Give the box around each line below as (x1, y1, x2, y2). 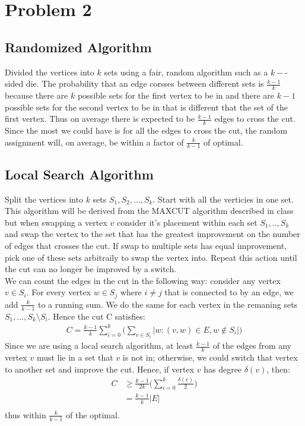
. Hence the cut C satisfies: (47, 310, 145, 322)
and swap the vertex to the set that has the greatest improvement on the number (5, 228, 300, 240)
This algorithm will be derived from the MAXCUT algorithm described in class (5, 204, 294, 217)
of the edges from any (212, 339, 291, 352)
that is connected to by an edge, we (164, 286, 294, 298)
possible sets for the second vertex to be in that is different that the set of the (5, 100, 288, 113)
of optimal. (204, 135, 243, 148)
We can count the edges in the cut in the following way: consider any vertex (5, 274, 281, 286)
